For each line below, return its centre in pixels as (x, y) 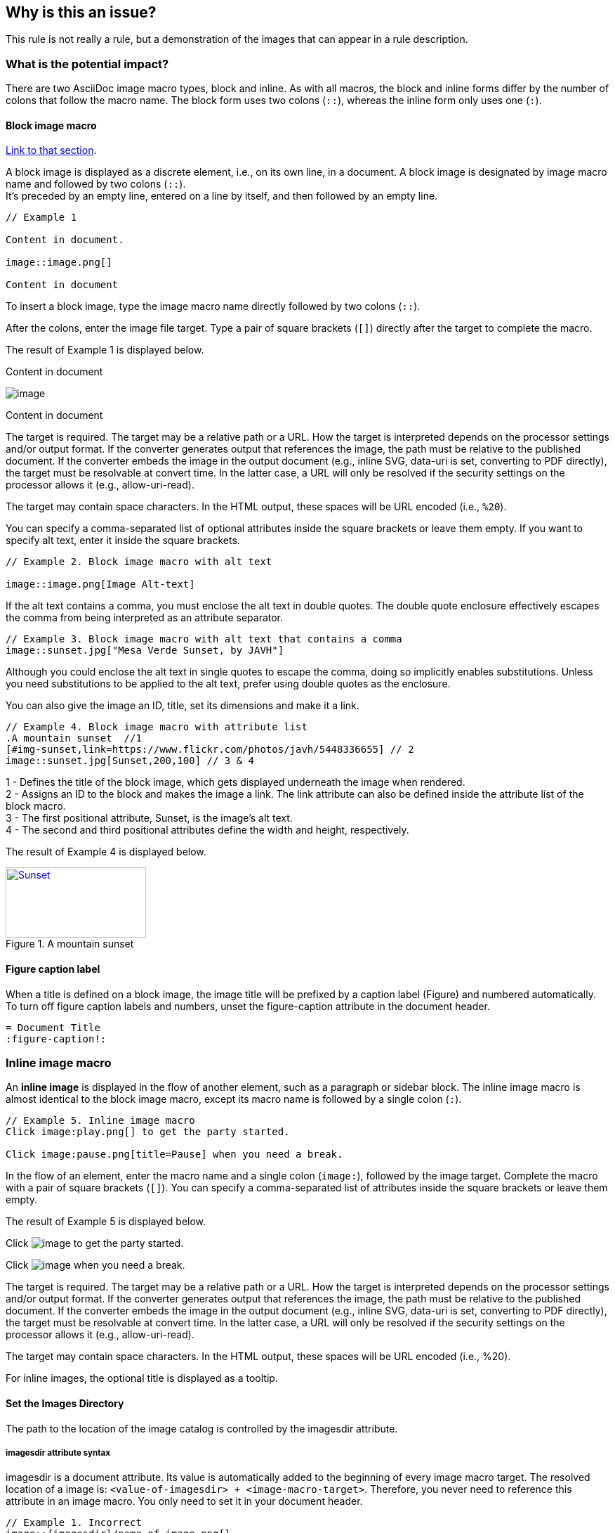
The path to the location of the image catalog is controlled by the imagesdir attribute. (202, 1428)
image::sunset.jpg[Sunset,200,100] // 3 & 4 (130, 761)
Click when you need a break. (95, 1265)
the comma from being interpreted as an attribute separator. (145, 618)
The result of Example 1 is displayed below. (105, 350)
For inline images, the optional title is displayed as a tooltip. (142, 1378)
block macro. (36, 806)
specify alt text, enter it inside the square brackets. (123, 541)
